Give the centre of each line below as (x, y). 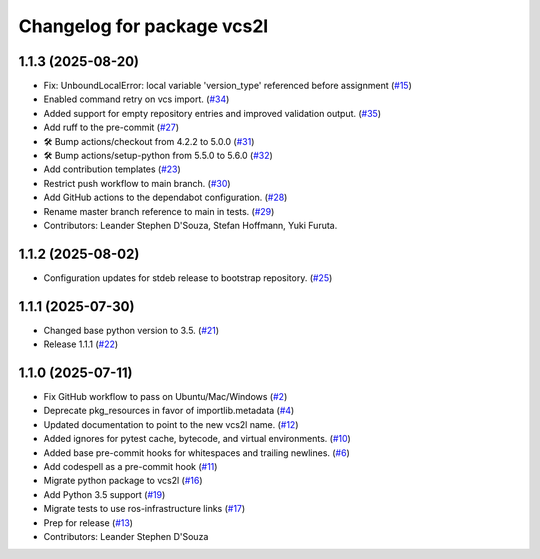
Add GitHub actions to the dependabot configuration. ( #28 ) (165, 197)
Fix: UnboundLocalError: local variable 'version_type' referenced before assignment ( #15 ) (227, 86)
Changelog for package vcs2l (143, 26)
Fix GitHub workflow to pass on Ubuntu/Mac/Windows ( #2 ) (165, 397)
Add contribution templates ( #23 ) (112, 169)
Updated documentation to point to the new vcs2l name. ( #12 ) (171, 424)
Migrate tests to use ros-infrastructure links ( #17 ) (144, 509)
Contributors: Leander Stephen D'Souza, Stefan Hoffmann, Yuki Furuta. (190, 225)
